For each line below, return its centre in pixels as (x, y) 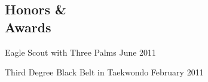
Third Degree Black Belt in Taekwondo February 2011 (104, 72)
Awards (28, 27)
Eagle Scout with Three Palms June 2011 (81, 52)
